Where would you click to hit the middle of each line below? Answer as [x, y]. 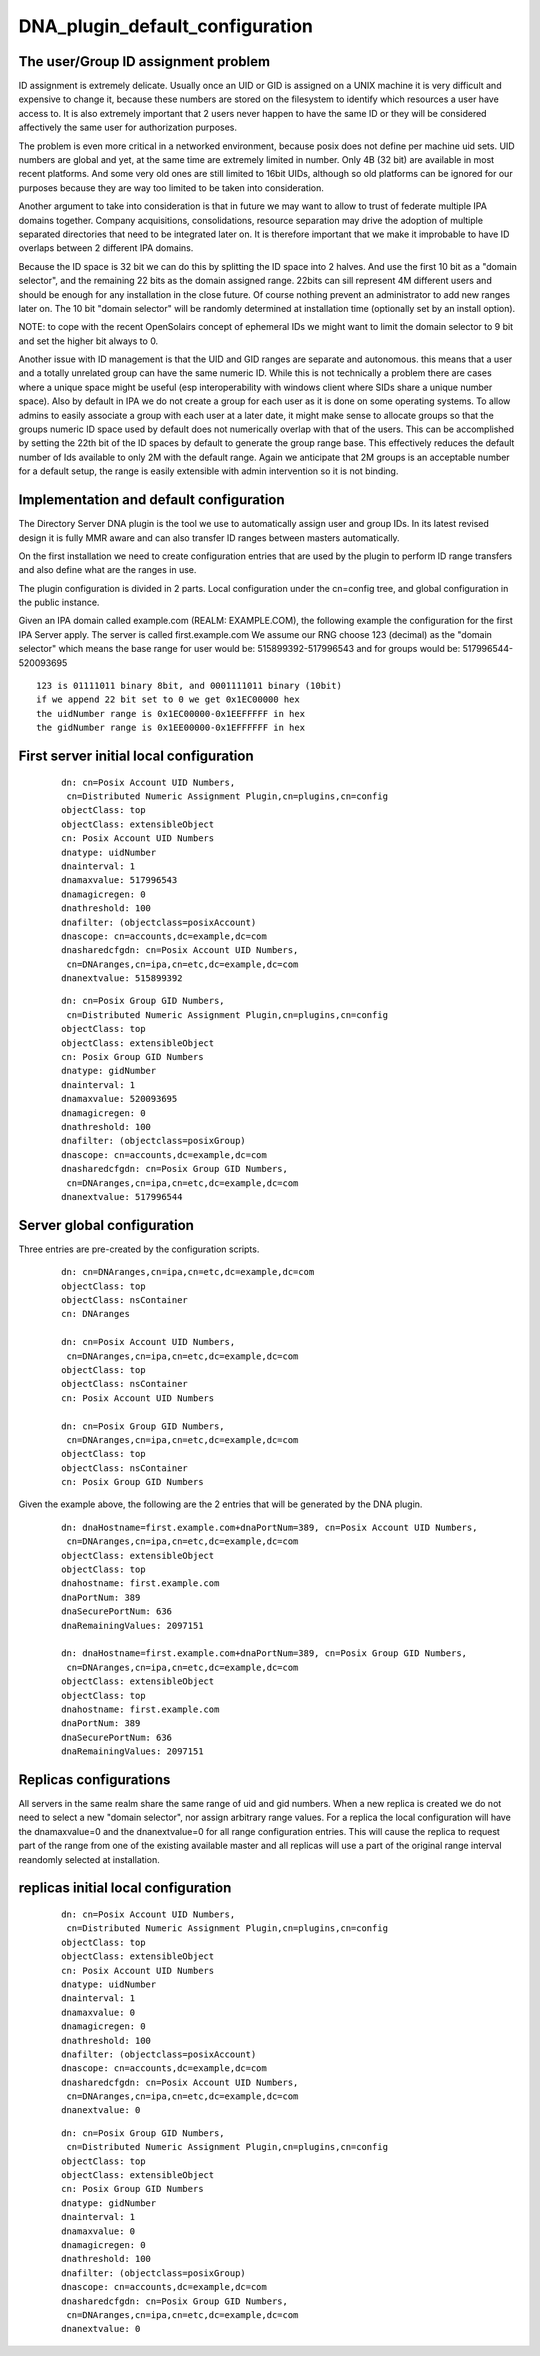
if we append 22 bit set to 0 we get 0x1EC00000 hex [168, 699]
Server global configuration [106, 1225]
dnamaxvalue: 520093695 [119, 1099]
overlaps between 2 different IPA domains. [106, 248]
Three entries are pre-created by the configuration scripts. [139, 1249]
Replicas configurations [94, 1779]
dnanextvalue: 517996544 [122, 1196]
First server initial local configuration [136, 756]
